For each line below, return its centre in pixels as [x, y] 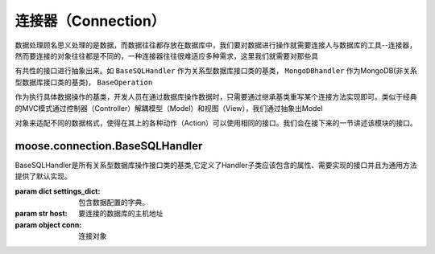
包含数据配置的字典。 [114, 202]
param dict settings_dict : [58, 191]
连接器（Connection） [90, 21]
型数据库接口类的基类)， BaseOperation [84, 82]
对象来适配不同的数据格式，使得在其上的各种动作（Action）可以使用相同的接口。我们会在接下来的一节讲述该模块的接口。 [216, 123]
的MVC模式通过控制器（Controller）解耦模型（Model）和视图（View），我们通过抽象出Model [169, 108]
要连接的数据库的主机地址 [121, 214]
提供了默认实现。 [43, 176]
